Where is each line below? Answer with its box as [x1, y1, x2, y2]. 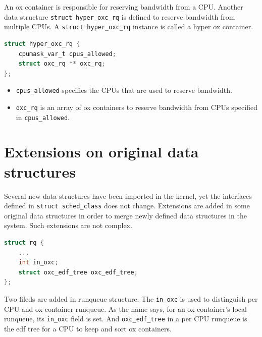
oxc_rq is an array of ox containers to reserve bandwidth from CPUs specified [16, 101, 257, 112]
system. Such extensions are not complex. [4, 220, 132, 231]
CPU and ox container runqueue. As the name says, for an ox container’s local [4, 303, 247, 314]
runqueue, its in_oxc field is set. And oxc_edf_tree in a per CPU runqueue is [4, 313, 247, 324]
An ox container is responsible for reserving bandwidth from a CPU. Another [4, 2, 243, 12]
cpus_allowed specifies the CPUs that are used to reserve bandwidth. [16, 85, 232, 95]
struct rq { [4, 239, 44, 246]
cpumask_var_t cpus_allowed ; [18, 50, 116, 58]
